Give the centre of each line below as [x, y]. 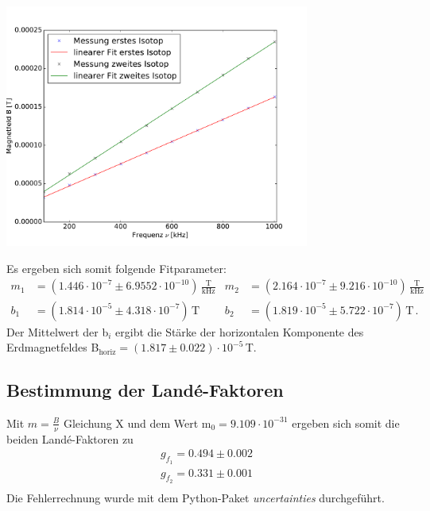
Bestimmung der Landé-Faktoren [145, 390]
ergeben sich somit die [346, 423]
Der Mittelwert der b [58, 331]
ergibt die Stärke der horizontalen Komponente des [240, 331]
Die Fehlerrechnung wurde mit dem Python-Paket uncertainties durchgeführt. [196, 497]
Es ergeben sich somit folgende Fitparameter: [116, 268]
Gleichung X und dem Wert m [137, 423]
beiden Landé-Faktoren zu [70, 438]
